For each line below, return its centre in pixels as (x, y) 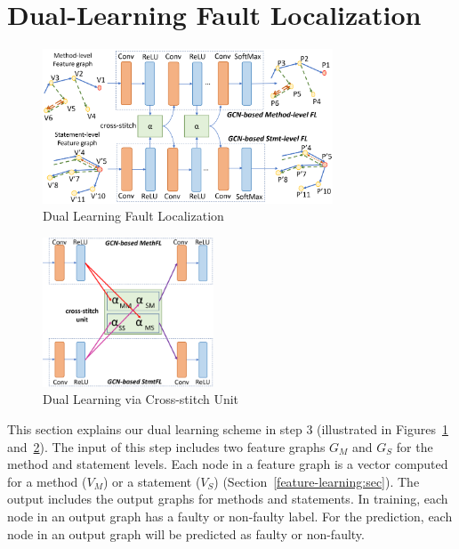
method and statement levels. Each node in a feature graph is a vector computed (228, 464)
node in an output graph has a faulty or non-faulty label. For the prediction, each (230, 516)
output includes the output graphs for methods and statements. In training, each (228, 499)
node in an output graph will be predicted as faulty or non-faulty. (186, 533)
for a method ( (47, 481)
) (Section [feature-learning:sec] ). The (317, 481)
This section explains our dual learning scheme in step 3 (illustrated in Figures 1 (228, 429)
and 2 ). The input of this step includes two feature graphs (166, 446)
